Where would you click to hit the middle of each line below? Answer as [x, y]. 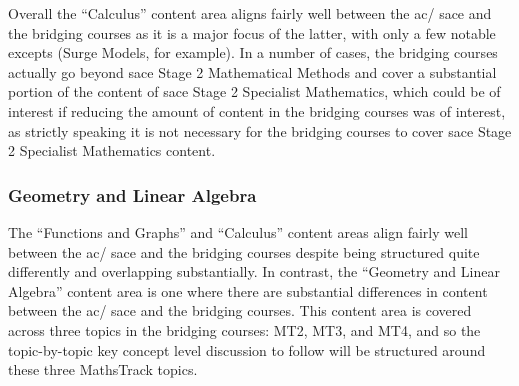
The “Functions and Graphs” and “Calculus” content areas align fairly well [238, 231]
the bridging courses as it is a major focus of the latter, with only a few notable [252, 32]
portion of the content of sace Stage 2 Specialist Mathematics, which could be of [254, 91]
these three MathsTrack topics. [103, 369]
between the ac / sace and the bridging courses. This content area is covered [240, 310]
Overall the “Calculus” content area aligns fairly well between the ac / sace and [250, 13]
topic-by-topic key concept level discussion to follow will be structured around [247, 349]
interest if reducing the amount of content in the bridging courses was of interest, [257, 110]
